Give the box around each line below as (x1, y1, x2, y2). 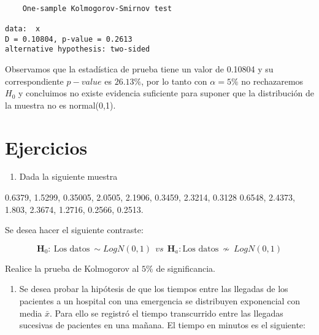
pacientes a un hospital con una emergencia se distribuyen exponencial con (19, 295, 301, 307)
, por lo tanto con (141, 74, 207, 87)
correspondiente (5, 74, 64, 87)
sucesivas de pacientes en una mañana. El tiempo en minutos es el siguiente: (19, 318, 306, 331)
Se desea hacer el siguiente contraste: (5, 223, 144, 236)
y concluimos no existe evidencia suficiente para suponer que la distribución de (18, 87, 314, 99)
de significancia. (156, 261, 215, 274)
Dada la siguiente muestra (19, 170, 118, 183)
